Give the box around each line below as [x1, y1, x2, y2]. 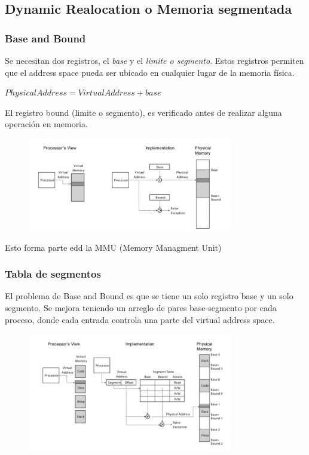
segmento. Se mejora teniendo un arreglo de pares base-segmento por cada [5, 301, 277, 313]
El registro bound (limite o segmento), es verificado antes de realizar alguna [5, 106, 282, 118]
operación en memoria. [5, 118, 88, 130]
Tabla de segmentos [5, 266, 101, 281]
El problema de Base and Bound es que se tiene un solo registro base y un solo [5, 290, 293, 302]
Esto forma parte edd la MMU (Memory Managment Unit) [5, 241, 222, 253]
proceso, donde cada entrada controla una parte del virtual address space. [5, 313, 275, 325]
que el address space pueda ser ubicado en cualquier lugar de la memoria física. [5, 66, 295, 78]
